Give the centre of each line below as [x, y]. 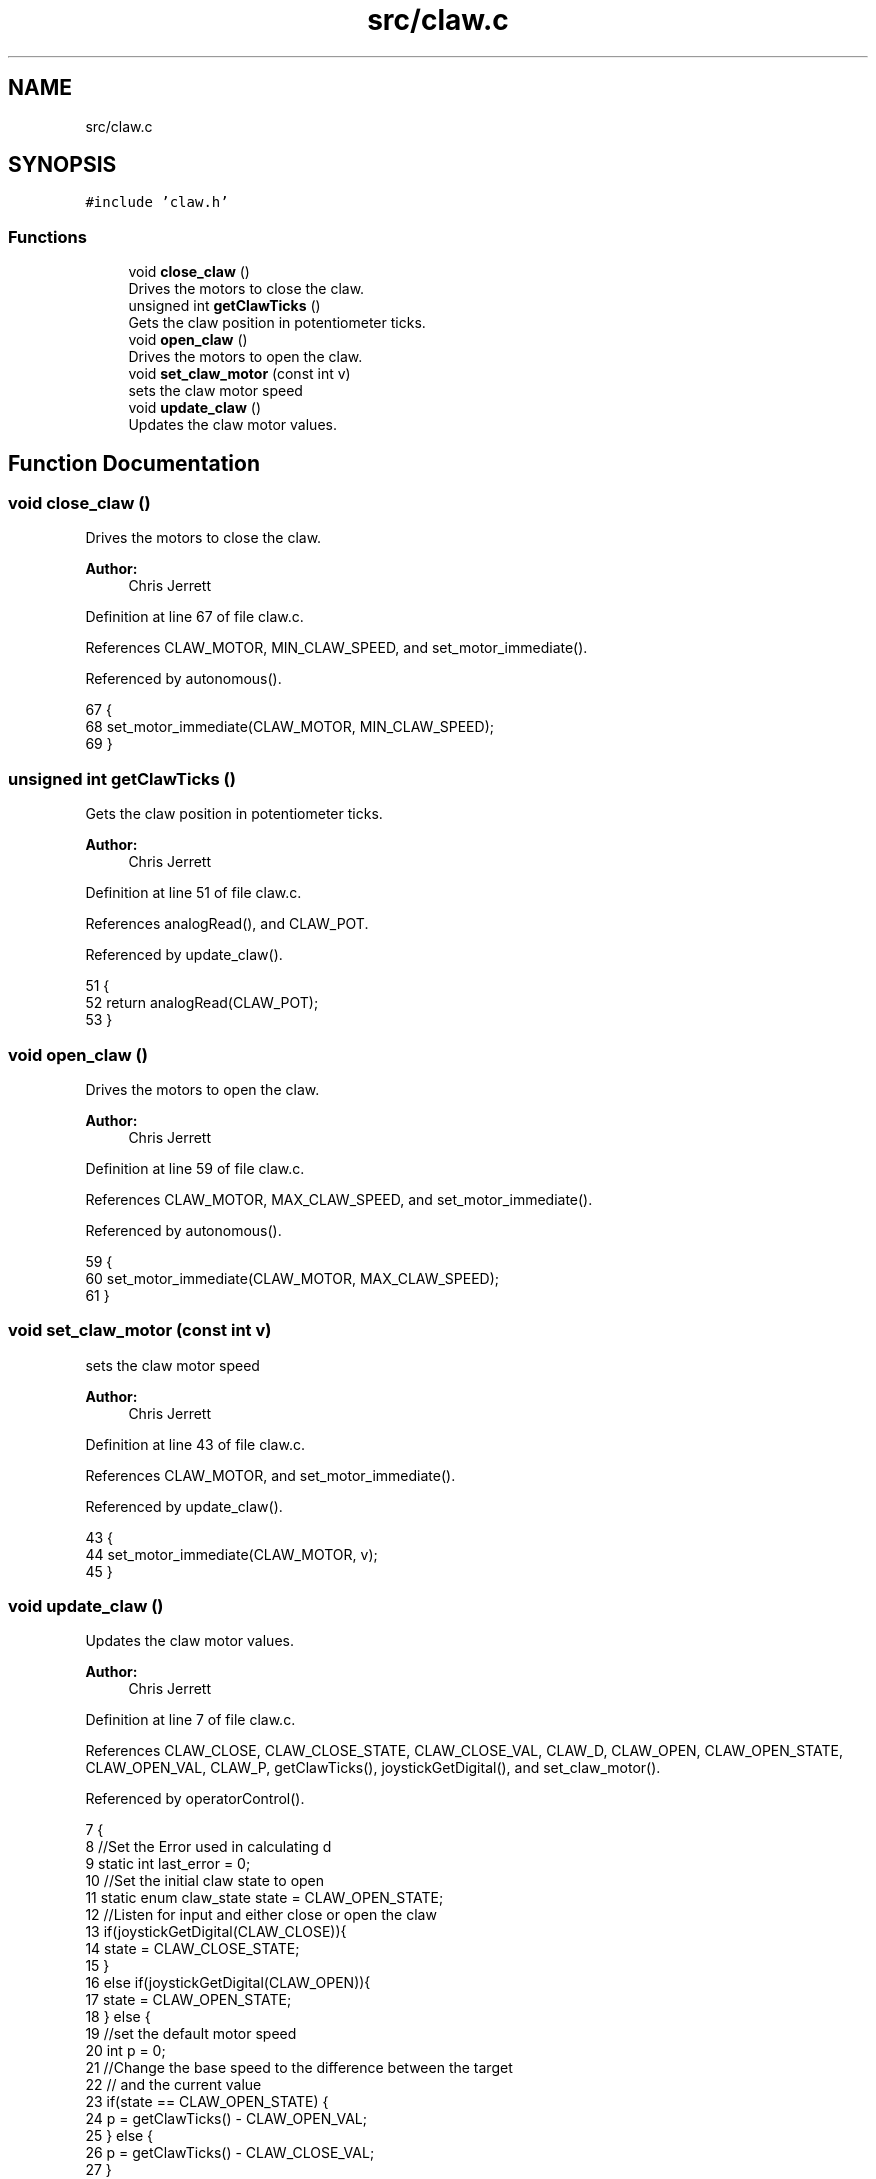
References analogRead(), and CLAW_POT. [227, 924]
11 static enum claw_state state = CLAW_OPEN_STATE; [264, 1898]
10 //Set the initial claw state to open [205, 1881]
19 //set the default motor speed [191, 2034]
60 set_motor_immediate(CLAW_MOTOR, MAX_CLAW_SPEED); [292, 1278]
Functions [47, 236]
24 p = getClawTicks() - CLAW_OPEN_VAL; [226, 2119]
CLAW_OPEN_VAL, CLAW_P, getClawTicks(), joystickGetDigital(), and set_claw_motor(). [373, 1768]
